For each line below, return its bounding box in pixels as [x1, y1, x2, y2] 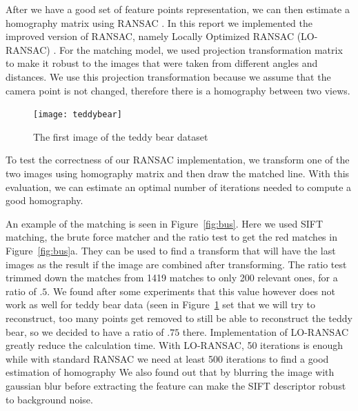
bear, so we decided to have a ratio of [6, 324, 164, 339]
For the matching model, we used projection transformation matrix [59, 42, 343, 57]
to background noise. [6, 392, 93, 406]
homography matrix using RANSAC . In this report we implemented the [6, 15, 313, 30]
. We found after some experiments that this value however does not [47, 283, 336, 298]
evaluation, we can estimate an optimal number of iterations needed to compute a [6, 179, 352, 194]
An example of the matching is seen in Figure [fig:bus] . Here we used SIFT [6, 216, 324, 230]
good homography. [6, 193, 83, 208]
